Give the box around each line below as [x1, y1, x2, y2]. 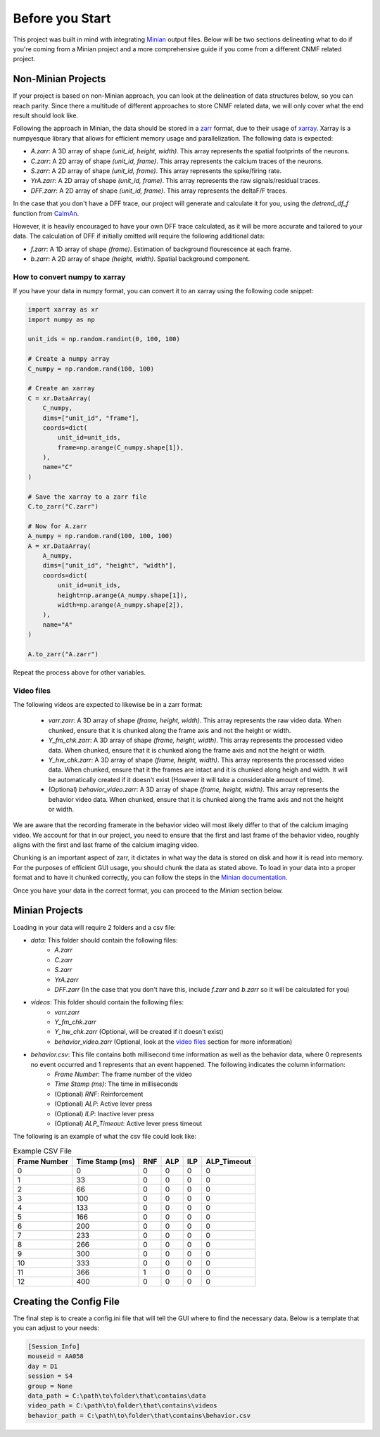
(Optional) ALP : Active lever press [54, 1099, 153, 1108]
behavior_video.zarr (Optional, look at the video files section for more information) [54, 1037, 293, 1046]
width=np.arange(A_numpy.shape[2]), [57, 601, 184, 608]
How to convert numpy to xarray [13, 272, 126, 281]
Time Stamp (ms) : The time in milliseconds [54, 1080, 179, 1088]
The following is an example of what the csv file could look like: [13, 1132, 197, 1141]
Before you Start [13, 11, 111, 26]
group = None [27, 1382, 73, 1390]
